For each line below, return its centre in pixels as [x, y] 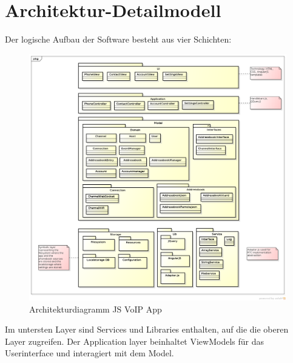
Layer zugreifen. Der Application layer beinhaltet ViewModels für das [134, 341]
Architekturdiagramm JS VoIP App [96, 309]
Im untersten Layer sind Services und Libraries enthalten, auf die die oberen [147, 329]
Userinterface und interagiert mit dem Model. [89, 353]
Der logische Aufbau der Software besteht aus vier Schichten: [118, 39]
